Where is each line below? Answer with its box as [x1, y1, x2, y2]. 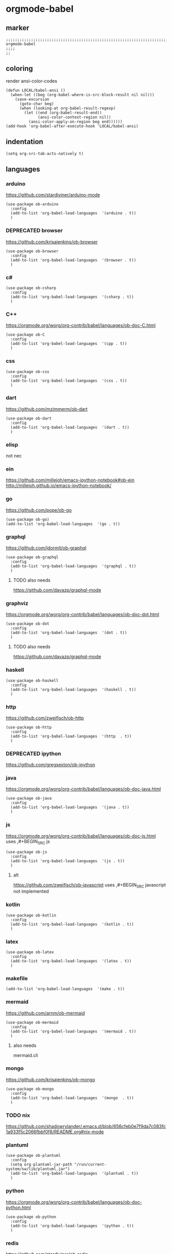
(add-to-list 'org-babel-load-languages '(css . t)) [10, 378, 127, 383]
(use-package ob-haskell [6, 678, 59, 683]
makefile [6, 975, 28, 982]
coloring [6, 64, 33, 73]
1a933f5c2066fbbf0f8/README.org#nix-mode [6, 1129, 104, 1135]
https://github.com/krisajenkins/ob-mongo [6, 1076, 95, 1083]
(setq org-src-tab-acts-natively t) [6, 151, 84, 156]
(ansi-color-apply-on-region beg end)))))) [28, 119, 123, 124]
